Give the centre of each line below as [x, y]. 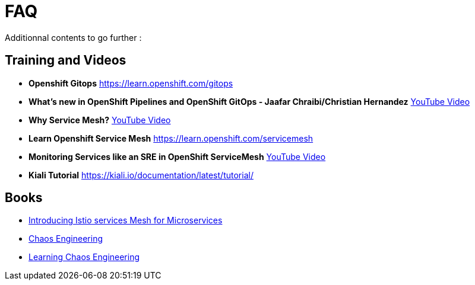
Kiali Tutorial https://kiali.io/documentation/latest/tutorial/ [141, 175]
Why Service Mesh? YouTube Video [100, 120]
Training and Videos [66, 60]
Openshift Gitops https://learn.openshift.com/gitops [131, 83]
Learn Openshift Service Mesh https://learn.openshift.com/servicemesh [171, 138]
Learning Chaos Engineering [84, 257]
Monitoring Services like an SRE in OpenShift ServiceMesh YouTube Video [177, 156]
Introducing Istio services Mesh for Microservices [126, 220]
